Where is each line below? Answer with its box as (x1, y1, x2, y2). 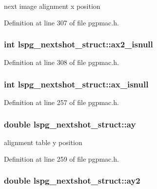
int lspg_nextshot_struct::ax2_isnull (4, 38, 153, 50)
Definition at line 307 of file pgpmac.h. (4, 17, 119, 27)
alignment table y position (4, 137, 82, 147)
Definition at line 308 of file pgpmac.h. (4, 57, 119, 67)
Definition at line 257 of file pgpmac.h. (4, 97, 119, 107)
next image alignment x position (4, 1, 100, 11)
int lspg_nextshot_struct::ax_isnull (4, 78, 149, 90)
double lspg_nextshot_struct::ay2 (4, 174, 140, 187)
